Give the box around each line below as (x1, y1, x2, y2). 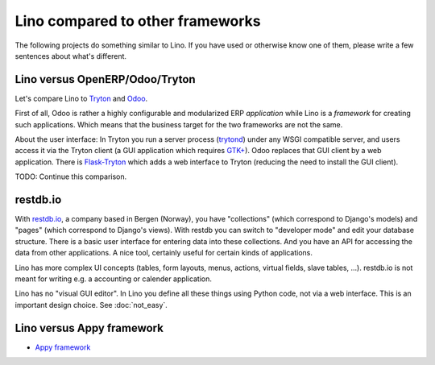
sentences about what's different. (14, 51, 127, 60)
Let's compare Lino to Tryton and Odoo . (14, 93, 148, 103)
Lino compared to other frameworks (14, 12, 261, 30)
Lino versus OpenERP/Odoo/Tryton (14, 73, 197, 86)
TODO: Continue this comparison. (14, 172, 127, 181)
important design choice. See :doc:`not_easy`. (14, 300, 168, 309)
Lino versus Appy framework (14, 321, 164, 334)
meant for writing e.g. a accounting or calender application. (14, 274, 213, 284)
